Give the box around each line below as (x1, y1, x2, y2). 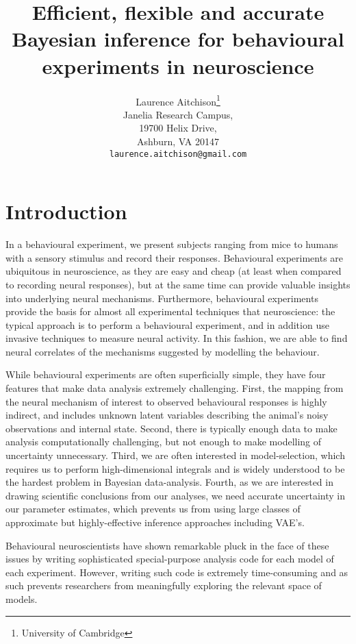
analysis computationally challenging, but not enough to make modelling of (5, 434, 322, 449)
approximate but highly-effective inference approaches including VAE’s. (5, 515, 305, 529)
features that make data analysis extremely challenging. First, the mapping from (5, 381, 344, 395)
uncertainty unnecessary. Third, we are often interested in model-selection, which (5, 448, 345, 462)
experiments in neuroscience (42, 51, 314, 79)
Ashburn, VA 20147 (137, 134, 219, 148)
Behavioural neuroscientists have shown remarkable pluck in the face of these (5, 538, 329, 552)
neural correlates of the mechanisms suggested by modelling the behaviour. (5, 344, 320, 358)
